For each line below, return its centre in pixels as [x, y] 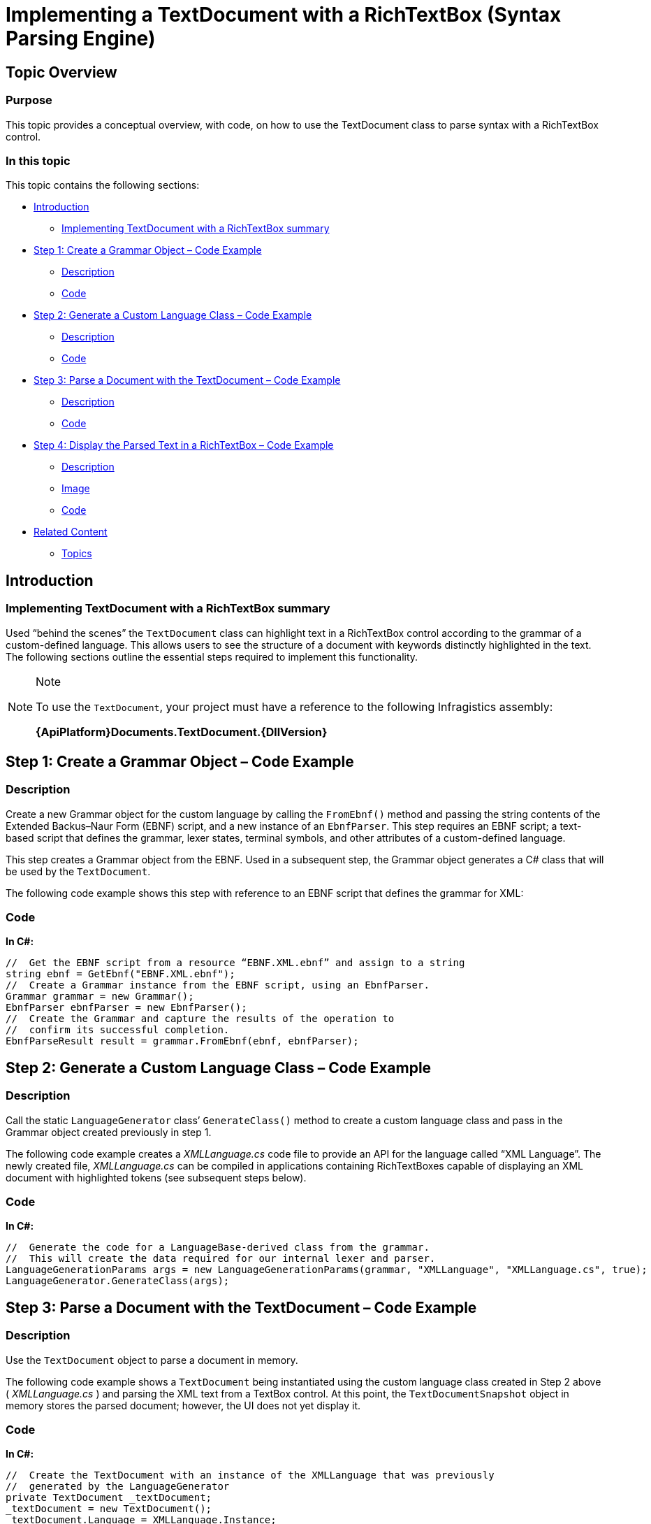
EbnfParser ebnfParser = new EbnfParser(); [126, 1008]
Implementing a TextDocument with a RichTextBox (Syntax [284, 15]
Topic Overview [61, 72]
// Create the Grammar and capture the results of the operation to [200, 1019]
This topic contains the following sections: [103, 185]
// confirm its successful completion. [118, 1030]
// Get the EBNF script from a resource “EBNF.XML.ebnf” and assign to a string [235, 963]
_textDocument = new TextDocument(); [109, 1509]
